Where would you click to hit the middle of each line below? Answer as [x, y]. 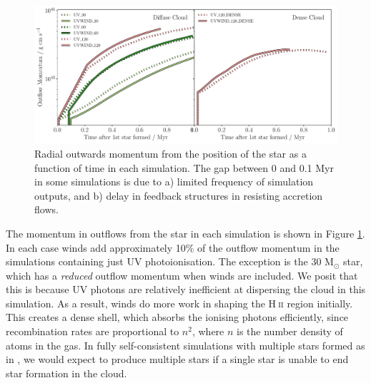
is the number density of [290, 331]
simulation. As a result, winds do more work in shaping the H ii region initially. [179, 303]
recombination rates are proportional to [93, 331]
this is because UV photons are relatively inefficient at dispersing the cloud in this [186, 289]
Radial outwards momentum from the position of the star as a [170, 153]
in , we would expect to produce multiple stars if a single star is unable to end [177, 359]
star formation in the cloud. [66, 373]
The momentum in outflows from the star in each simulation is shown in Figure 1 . [185, 233]
